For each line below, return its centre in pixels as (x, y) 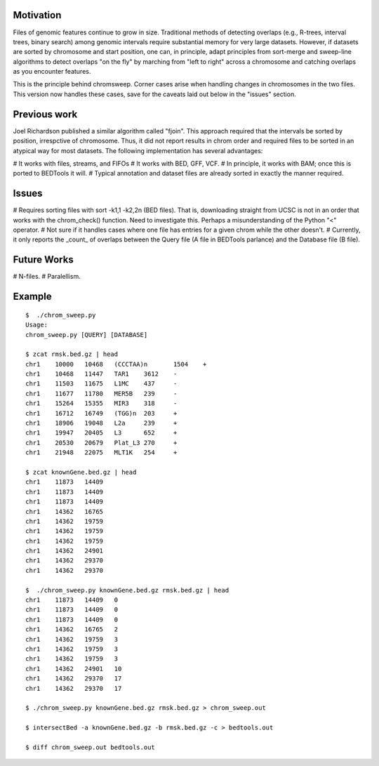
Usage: (37, 325)
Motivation (37, 15)
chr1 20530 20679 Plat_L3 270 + (101, 443)
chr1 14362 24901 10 (74, 668)
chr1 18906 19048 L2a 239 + (101, 423)
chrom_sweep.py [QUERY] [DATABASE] (87, 335)
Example (32, 297)
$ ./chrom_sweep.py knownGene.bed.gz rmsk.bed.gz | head (127, 590)
